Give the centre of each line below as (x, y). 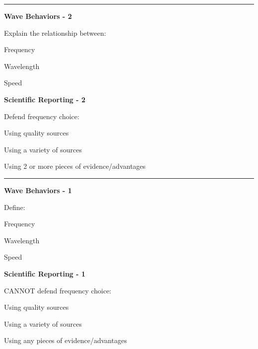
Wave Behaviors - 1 (38, 190)
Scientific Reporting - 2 (45, 99)
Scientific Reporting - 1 (45, 273)
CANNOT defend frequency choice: (58, 290)
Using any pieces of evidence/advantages (65, 340)
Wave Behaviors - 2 (38, 16)
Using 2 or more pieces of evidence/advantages (75, 166)
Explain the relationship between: (55, 33)
